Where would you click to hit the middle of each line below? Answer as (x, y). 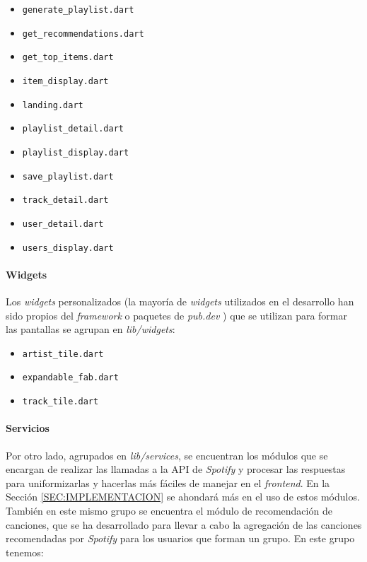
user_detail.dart (63, 224)
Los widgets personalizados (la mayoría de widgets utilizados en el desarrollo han (180, 302)
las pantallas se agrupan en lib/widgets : (91, 329)
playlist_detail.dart (73, 129)
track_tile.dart (60, 402)
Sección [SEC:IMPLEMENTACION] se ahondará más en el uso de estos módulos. (183, 497)
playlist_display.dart (76, 152)
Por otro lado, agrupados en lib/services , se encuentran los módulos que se (167, 455)
